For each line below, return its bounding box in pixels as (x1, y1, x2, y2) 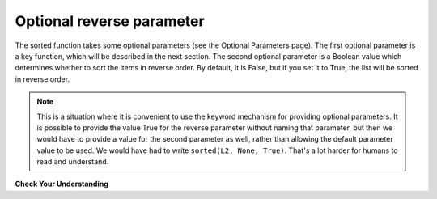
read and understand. (36, 157, 109, 167)
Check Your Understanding (15, 179, 108, 189)
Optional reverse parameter (15, 12, 206, 30)
